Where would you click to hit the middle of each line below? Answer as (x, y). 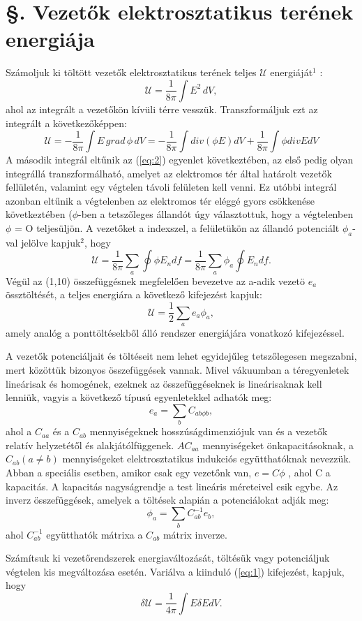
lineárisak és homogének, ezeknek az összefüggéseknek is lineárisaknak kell (164, 383)
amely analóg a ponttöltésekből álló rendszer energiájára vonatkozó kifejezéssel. (175, 332)
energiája (50, 39)
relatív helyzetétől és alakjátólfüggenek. (90, 445)
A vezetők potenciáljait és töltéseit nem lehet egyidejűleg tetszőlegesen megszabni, (181, 356)
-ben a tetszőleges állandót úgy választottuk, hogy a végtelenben (216, 214)
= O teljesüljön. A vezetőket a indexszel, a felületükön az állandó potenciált (177, 228)
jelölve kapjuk (51, 242)
